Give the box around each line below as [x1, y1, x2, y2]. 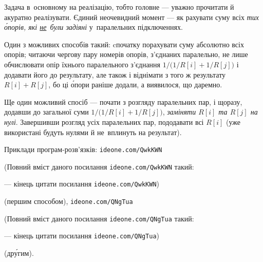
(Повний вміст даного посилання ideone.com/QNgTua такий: [4, 213, 194, 223]
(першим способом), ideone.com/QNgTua [4, 196, 133, 207]
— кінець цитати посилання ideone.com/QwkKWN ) [4, 178, 159, 189]
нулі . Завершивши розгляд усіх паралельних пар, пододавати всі [4, 116, 204, 127]
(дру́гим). [4, 248, 34, 258]
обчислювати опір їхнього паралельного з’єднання [4, 59, 161, 69]
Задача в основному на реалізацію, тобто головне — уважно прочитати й [4, 2, 234, 12]
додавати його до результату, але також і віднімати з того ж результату [4, 69, 226, 80]
